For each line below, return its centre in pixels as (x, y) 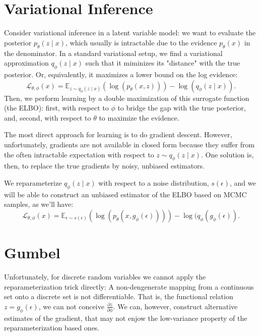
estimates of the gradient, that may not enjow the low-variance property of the (126, 318)
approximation (26, 63)
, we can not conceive (71, 306)
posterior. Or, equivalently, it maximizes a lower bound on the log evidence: (121, 74)
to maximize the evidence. (139, 117)
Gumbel (32, 253)
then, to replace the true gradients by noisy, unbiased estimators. (104, 166)
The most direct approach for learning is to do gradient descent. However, (118, 134)
